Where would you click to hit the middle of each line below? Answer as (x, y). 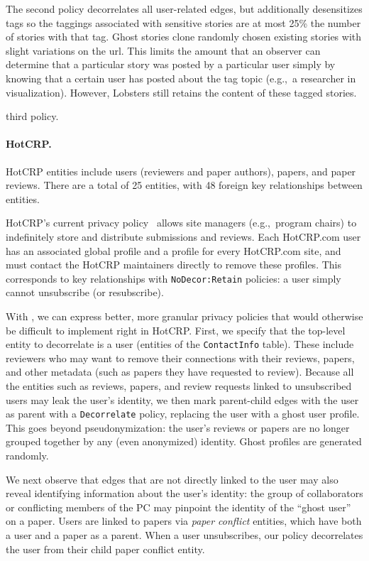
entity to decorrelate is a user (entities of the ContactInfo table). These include (180, 344)
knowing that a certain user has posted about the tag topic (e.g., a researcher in (181, 78)
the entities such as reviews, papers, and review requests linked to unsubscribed (179, 385)
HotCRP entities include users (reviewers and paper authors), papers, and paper (181, 171)
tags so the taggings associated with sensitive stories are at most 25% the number (183, 22)
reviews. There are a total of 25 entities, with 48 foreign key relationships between (184, 185)
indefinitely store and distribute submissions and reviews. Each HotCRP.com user (183, 236)
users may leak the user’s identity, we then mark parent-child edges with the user (182, 399)
